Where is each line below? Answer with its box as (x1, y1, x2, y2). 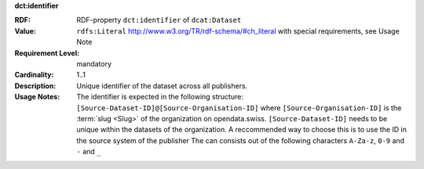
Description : (14, 81, 57, 90)
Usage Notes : (14, 92, 60, 102)
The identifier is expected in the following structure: (76, 92, 243, 102)
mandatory (76, 59, 112, 68)
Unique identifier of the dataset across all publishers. (76, 81, 248, 90)
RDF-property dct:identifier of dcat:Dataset (76, 16, 242, 25)
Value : (14, 26, 37, 35)
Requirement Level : (14, 48, 80, 58)
